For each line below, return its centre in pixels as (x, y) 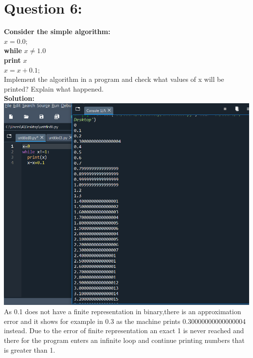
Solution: (19, 98)
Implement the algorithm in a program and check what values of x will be (114, 79)
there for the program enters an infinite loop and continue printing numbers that (124, 340)
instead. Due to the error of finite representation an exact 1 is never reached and (124, 330)
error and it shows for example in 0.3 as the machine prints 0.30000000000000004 (125, 321)
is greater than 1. (30, 349)
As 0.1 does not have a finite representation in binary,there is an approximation (123, 311)
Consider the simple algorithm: (57, 31)
